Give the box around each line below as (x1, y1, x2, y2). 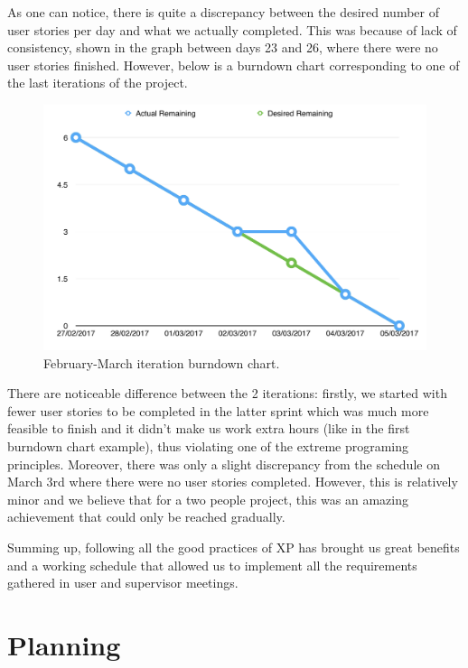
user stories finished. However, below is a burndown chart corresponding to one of (7, 55, 460, 74)
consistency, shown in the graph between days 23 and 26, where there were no (7, 38, 438, 57)
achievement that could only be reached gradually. (7, 507, 285, 526)
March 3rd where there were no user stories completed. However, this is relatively (7, 472, 458, 491)
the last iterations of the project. (7, 73, 188, 92)
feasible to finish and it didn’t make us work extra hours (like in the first (7, 419, 410, 438)
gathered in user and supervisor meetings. (7, 573, 239, 592)
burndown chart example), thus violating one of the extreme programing (7, 436, 409, 455)
